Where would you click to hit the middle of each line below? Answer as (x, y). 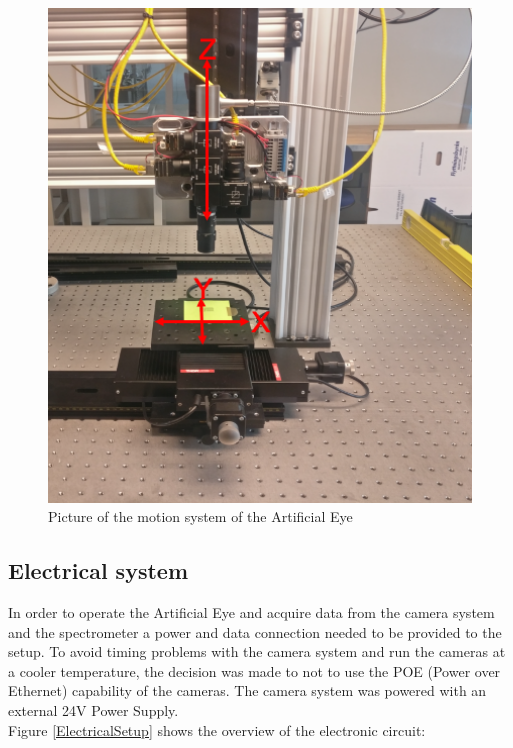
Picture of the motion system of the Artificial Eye (200, 516)
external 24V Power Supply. (93, 710)
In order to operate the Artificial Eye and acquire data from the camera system (251, 612)
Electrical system (98, 570)
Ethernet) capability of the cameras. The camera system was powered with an (247, 690)
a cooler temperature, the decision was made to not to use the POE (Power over (254, 670)
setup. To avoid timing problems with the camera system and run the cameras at (257, 651)
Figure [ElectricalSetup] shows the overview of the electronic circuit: (217, 729)
